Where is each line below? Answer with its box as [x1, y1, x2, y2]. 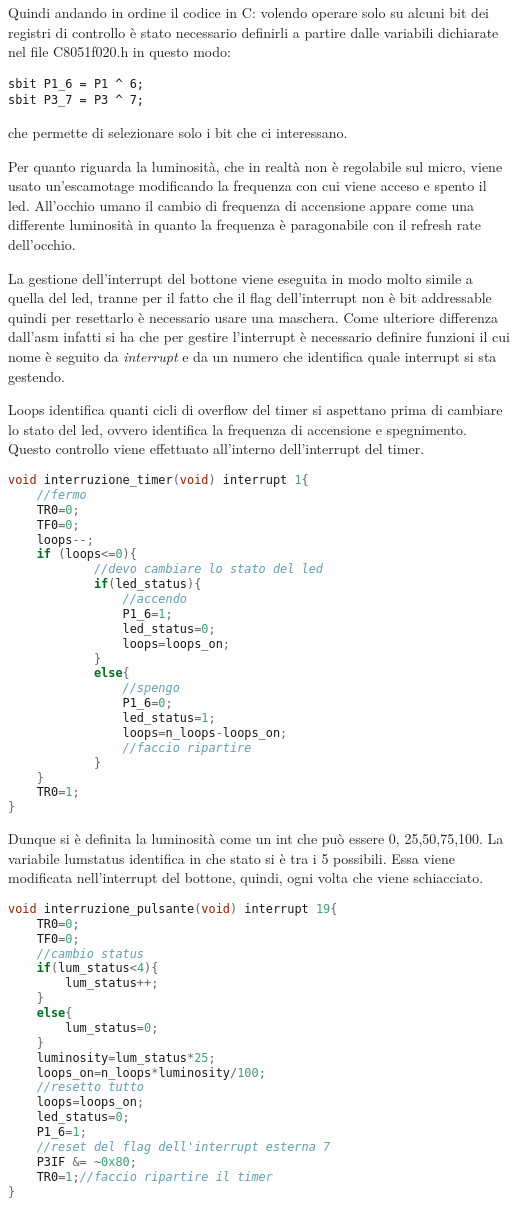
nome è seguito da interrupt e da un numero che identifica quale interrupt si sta [8, 346, 497, 367]
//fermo [36, 487, 87, 502]
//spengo [122, 681, 180, 696]
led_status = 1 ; [122, 711, 216, 725]
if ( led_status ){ [93, 577, 202, 592]
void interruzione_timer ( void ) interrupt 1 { [8, 473, 309, 487]
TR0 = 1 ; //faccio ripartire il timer [36, 1169, 273, 1184]
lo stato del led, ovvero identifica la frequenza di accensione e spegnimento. [8, 418, 467, 439]
